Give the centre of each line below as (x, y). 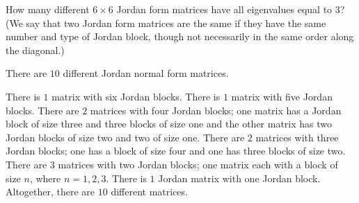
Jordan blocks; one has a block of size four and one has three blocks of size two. (176, 151)
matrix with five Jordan (282, 96)
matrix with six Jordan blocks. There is (136, 96)
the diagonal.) (35, 50)
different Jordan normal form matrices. (146, 73)
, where (45, 178)
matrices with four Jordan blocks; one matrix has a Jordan (216, 110)
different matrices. (149, 192)
